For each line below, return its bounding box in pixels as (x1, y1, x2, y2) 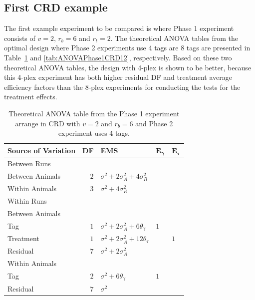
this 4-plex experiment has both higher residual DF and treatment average (4, 72, 232, 82)
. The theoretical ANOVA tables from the (110, 32, 238, 43)
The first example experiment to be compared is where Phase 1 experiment (4, 23, 234, 33)
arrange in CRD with (15, 118, 80, 128)
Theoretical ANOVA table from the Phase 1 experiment (8, 108, 180, 118)
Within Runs (7, 195, 47, 206)
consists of (4, 32, 35, 43)
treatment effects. (4, 91, 57, 102)
